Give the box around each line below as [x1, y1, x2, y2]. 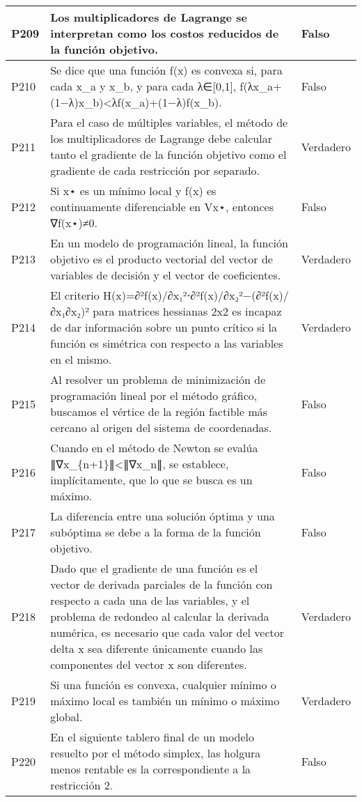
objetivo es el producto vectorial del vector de [50, 251, 273, 267]
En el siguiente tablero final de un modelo [50, 729, 255, 745]
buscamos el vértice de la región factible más [50, 403, 268, 419]
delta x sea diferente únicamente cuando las [50, 640, 263, 656]
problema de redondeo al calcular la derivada [50, 608, 269, 624]
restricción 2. [50, 777, 113, 793]
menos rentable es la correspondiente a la [50, 761, 251, 777]
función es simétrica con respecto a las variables [50, 335, 283, 351]
